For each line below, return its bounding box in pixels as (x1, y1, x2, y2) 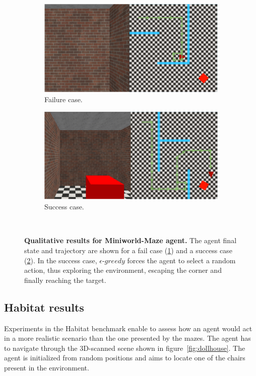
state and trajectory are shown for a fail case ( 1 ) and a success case (24, 245, 232, 255)
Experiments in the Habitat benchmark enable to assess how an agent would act (4, 323, 252, 333)
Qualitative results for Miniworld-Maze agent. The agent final (24, 235, 237, 246)
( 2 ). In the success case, (24, 255, 97, 265)
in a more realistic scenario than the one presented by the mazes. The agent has (4, 333, 251, 343)
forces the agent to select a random (127, 255, 236, 265)
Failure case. (44, 94, 83, 105)
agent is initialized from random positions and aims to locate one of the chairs (4, 352, 245, 363)
